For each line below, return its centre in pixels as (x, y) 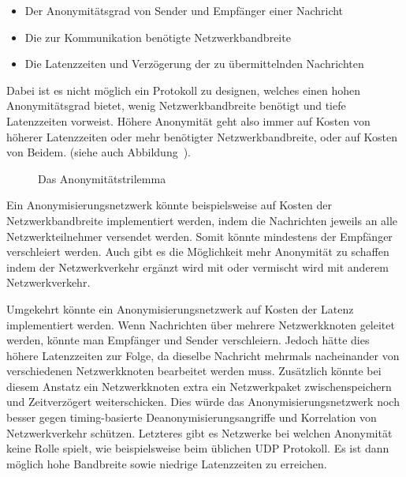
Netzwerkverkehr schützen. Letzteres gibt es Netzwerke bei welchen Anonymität (199, 432)
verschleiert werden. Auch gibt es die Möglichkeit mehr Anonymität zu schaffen (198, 252)
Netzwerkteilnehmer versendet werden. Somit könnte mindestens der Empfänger (199, 236)
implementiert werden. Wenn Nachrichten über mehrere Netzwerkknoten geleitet (201, 324)
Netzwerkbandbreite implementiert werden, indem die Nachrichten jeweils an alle (202, 220)
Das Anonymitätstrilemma (102, 178)
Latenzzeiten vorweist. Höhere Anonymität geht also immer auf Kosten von (188, 120)
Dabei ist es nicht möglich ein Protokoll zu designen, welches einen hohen (184, 90)
